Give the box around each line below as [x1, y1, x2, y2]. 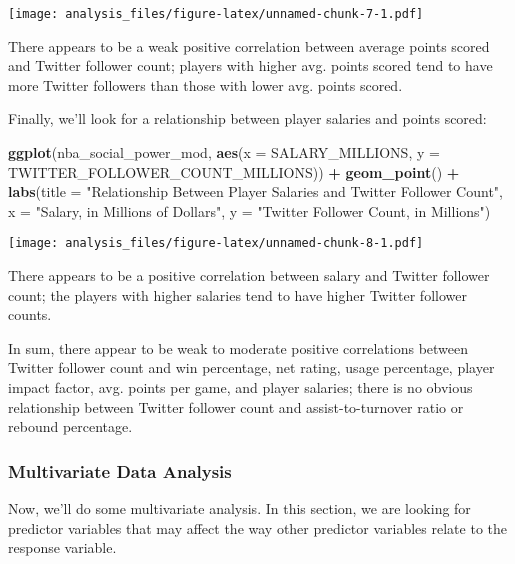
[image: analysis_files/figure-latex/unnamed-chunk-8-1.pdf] [8, 236, 424, 251]
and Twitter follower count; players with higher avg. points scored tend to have [8, 55, 493, 76]
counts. [8, 304, 52, 325]
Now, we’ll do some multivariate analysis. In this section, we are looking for [8, 498, 471, 519]
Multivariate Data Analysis [8, 458, 232, 483]
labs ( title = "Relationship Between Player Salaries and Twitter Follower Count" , [8, 181, 503, 202]
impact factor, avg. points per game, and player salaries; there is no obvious [8, 377, 473, 398]
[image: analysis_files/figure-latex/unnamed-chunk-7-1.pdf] [8, 7, 424, 21]
